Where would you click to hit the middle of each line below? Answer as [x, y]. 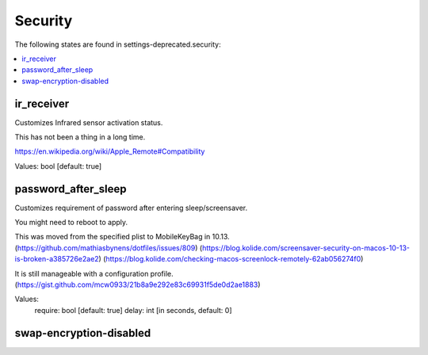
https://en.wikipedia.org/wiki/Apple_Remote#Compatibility [110, 151]
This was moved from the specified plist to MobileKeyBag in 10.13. [122, 237]
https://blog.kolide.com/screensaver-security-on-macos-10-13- [306, 248]
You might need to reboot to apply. [71, 223]
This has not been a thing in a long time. [80, 137]
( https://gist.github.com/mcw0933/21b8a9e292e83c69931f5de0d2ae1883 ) [138, 284]
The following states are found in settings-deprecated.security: [118, 44]
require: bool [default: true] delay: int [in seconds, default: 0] [133, 310]
